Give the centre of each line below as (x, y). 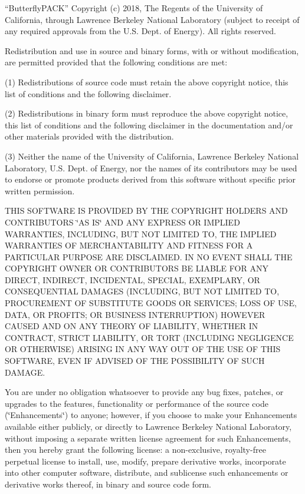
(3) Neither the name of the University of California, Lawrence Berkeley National (152, 156)
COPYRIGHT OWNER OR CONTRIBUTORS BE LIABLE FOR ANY (137, 268)
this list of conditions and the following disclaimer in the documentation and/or (149, 125)
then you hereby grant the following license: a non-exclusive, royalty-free (135, 450)
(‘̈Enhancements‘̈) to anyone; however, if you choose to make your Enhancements (151, 415)
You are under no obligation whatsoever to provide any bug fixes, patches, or (144, 392)
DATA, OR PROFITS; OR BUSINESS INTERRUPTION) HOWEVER (135, 314)
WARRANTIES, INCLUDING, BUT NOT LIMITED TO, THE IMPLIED (141, 233)
